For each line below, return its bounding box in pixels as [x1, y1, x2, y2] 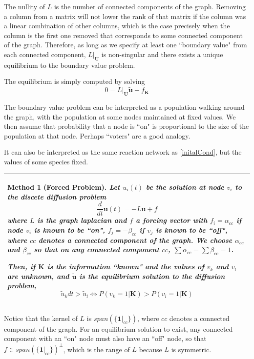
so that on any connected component [34, 244, 159, 255]
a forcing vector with [135, 215, 208, 225]
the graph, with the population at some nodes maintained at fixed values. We [4, 111, 236, 121]
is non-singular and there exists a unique [101, 49, 223, 59]
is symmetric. [171, 344, 212, 354]
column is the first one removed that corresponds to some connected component [4, 30, 243, 40]
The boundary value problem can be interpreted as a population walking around [4, 101, 245, 112]
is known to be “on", [34, 224, 106, 235]
